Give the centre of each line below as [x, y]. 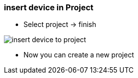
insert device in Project [49, 7]
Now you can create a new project [79, 55]
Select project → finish [60, 25]
